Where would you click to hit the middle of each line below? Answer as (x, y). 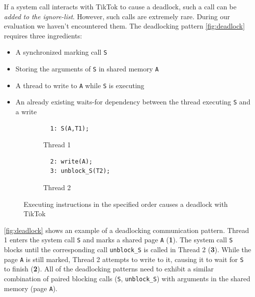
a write (26, 111)
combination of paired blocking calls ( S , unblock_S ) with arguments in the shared (127, 278)
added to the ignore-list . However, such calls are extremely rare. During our (117, 16)
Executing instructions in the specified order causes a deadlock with (126, 204)
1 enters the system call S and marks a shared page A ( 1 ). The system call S (118, 240)
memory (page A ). (31, 288)
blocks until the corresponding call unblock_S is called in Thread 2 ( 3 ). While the (127, 249)
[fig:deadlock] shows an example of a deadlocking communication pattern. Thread (127, 230)
